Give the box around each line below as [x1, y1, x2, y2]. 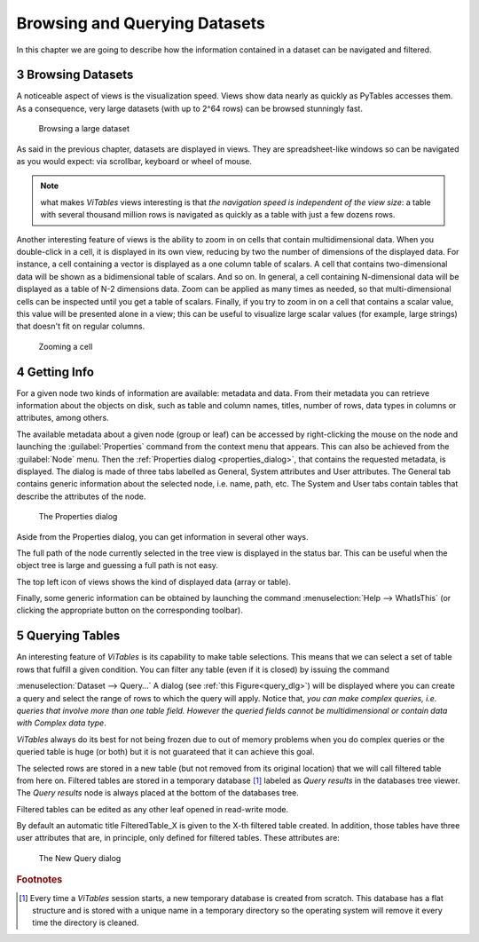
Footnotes [16, 874, 63, 886]
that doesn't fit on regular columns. [16, 321, 145, 332]
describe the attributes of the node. [16, 491, 146, 502]
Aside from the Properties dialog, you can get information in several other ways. [16, 531, 309, 542]
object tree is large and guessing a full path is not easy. [16, 560, 219, 571]
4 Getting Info [16, 364, 95, 379]
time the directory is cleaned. [32, 917, 139, 928]
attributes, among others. [16, 413, 110, 424]
